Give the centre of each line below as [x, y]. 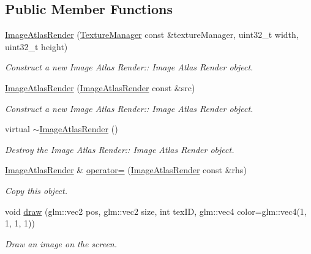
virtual [17, 129]
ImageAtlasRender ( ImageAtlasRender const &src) [100, 87]
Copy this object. [36, 190]
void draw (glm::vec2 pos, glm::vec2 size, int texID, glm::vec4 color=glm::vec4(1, [156, 211]
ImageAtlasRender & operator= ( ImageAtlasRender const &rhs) [126, 170]
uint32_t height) [36, 46]
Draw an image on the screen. [61, 243]
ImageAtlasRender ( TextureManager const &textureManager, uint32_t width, [152, 35]
